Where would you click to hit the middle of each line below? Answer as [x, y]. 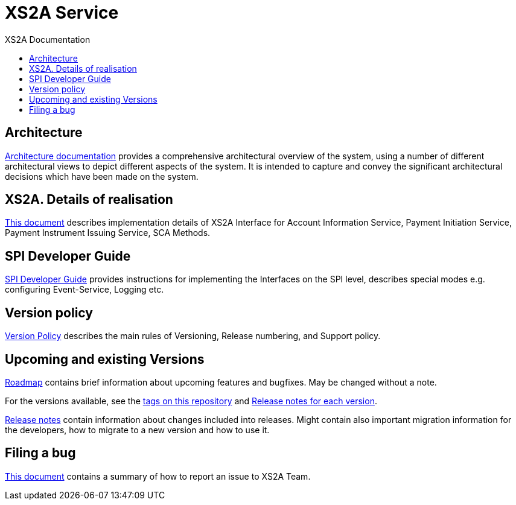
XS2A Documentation [48, 39]
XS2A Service [62, 13]
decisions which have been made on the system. [102, 176]
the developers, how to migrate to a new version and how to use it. [137, 430]
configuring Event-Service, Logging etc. [84, 290]
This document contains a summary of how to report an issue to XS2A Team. [158, 476]
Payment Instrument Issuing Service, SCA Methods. [108, 233]
